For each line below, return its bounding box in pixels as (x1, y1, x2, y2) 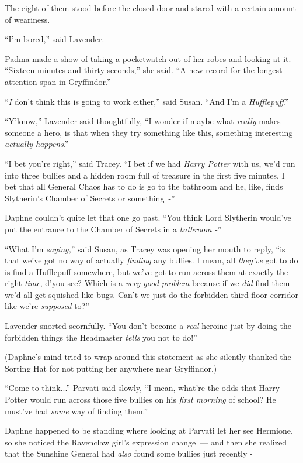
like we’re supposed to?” (5, 300, 89, 312)
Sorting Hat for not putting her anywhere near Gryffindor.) (5, 362, 217, 374)
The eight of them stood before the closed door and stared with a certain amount (5, 2, 296, 13)
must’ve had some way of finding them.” (5, 404, 148, 417)
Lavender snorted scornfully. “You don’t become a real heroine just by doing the (5, 320, 291, 332)
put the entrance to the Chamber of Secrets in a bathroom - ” (5, 222, 222, 235)
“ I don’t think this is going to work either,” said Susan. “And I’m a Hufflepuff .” (5, 95, 289, 107)
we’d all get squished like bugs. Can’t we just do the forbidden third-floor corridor (5, 288, 299, 300)
